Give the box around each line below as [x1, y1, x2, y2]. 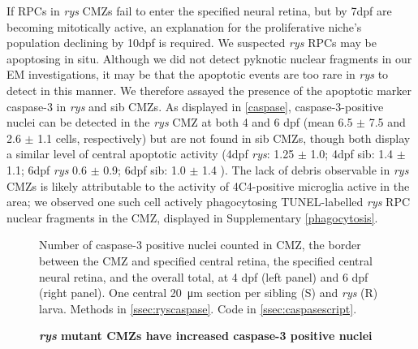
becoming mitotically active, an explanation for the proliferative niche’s [6, 18, 362, 35]
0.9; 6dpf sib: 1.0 [103, 161, 186, 178]
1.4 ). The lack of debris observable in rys [202, 161, 409, 178]
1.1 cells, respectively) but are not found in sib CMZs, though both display [37, 129, 411, 146]
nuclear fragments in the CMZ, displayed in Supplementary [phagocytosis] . [6, 209, 378, 226]
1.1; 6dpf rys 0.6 [6, 161, 87, 178]
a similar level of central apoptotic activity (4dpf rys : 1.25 [6, 145, 295, 162]
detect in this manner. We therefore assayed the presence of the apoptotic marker [6, 81, 412, 98]
